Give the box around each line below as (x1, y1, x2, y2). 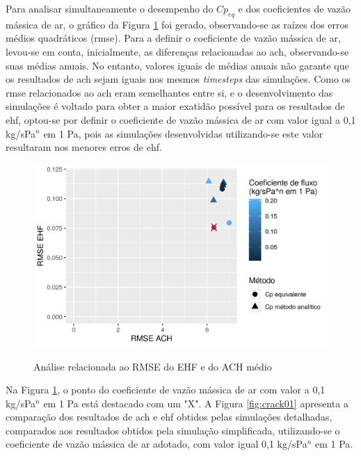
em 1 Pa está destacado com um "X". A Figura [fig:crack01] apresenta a (43, 396, 348, 410)
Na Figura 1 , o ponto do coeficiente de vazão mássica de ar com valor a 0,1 (6, 382, 326, 397)
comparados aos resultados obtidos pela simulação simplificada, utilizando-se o (6, 423, 340, 437)
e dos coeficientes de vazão (238, 1, 351, 15)
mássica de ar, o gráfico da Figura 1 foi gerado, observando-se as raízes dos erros (6, 17, 349, 31)
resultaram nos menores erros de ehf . (6, 140, 162, 154)
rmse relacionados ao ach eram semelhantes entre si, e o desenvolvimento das (6, 85, 333, 99)
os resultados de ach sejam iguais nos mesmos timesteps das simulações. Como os (6, 72, 351, 86)
